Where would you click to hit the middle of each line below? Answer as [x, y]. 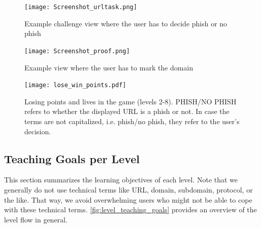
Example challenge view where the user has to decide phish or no [126, 23]
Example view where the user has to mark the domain [109, 67]
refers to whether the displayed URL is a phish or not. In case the [127, 111]
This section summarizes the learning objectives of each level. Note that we [121, 180]
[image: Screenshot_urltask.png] [81, 7]
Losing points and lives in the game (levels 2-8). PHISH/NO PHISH [130, 101]
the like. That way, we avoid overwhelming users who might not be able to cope [128, 199]
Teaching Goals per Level [72, 158]
